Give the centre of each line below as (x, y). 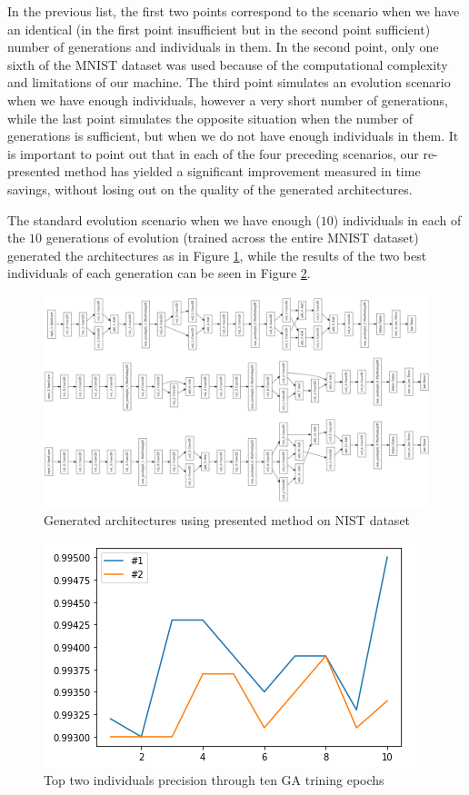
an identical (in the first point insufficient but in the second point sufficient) (219, 29)
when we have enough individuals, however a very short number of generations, (228, 99)
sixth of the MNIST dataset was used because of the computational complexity (228, 64)
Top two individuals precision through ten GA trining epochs (214, 780)
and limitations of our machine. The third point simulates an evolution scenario (229, 82)
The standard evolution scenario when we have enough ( (164, 219)
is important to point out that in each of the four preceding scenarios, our (213, 153)
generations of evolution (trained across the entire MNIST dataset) (232, 238)
